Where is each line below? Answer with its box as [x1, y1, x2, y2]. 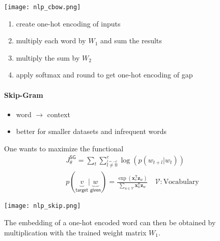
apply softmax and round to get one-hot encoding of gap [16, 69, 193, 80]
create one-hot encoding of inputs [16, 18, 121, 29]
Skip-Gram [4, 89, 43, 100]
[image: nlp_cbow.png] [4, 4, 81, 11]
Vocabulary [163, 178, 199, 186]
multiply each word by [16, 35, 86, 46]
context [47, 109, 70, 119]
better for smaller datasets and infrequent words [16, 126, 167, 137]
